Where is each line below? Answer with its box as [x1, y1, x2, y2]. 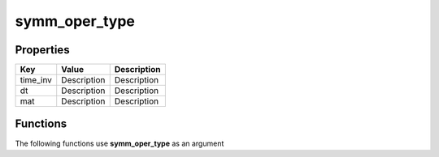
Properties [15, 43, 70, 57]
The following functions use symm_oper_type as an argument [15, 138, 224, 148]
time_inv [20, 74, 53, 86]
